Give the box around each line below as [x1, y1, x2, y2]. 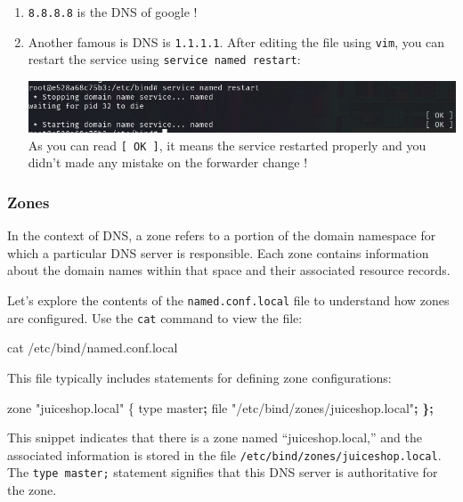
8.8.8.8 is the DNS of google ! [28, 3, 198, 20]
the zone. [7, 481, 57, 499]
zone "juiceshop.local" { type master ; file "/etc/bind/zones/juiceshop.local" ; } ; [7, 398, 434, 417]
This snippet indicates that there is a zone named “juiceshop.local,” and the [7, 428, 422, 447]
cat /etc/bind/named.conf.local [7, 338, 178, 357]
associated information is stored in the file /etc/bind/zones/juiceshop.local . [7, 445, 442, 464]
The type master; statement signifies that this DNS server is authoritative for [7, 463, 438, 482]
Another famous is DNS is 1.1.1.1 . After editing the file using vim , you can [28, 32, 445, 51]
